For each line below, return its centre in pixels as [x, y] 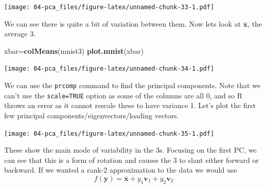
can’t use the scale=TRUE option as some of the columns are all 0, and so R [123, 95]
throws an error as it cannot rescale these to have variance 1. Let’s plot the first [130, 105]
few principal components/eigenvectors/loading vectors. [92, 115]
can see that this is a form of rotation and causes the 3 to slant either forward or [131, 160]
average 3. [20, 34]
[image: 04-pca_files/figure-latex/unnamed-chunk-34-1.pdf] [109, 69]
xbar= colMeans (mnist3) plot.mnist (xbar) [74, 50]
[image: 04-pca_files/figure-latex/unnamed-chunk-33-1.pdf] [109, 7]
